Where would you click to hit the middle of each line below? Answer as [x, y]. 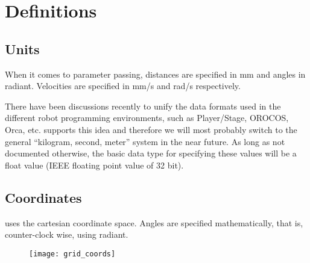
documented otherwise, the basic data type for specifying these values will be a [151, 153]
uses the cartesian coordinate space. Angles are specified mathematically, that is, [154, 222]
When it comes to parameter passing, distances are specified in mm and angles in [155, 74]
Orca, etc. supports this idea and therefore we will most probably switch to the [151, 129]
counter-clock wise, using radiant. [67, 234]
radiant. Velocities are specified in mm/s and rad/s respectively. [123, 86]
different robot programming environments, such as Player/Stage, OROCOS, [147, 118]
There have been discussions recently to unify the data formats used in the [143, 106]
